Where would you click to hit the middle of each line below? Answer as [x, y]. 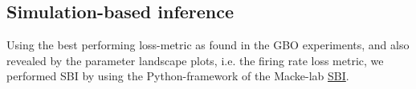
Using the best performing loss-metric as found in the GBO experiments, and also [208, 45]
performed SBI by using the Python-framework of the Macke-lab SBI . [178, 76]
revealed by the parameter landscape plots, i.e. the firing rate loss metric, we [195, 60]
